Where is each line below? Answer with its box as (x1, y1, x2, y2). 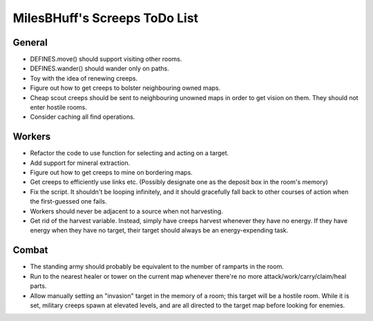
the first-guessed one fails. (30, 197, 107, 206)
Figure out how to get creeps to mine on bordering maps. (30, 168, 193, 177)
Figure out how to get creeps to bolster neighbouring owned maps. (30, 84, 221, 93)
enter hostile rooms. (30, 104, 88, 112)
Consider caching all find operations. (30, 113, 135, 121)
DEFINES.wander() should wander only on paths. (30, 64, 169, 72)
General (12, 37, 48, 48)
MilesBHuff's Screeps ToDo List (12, 10, 199, 26)
